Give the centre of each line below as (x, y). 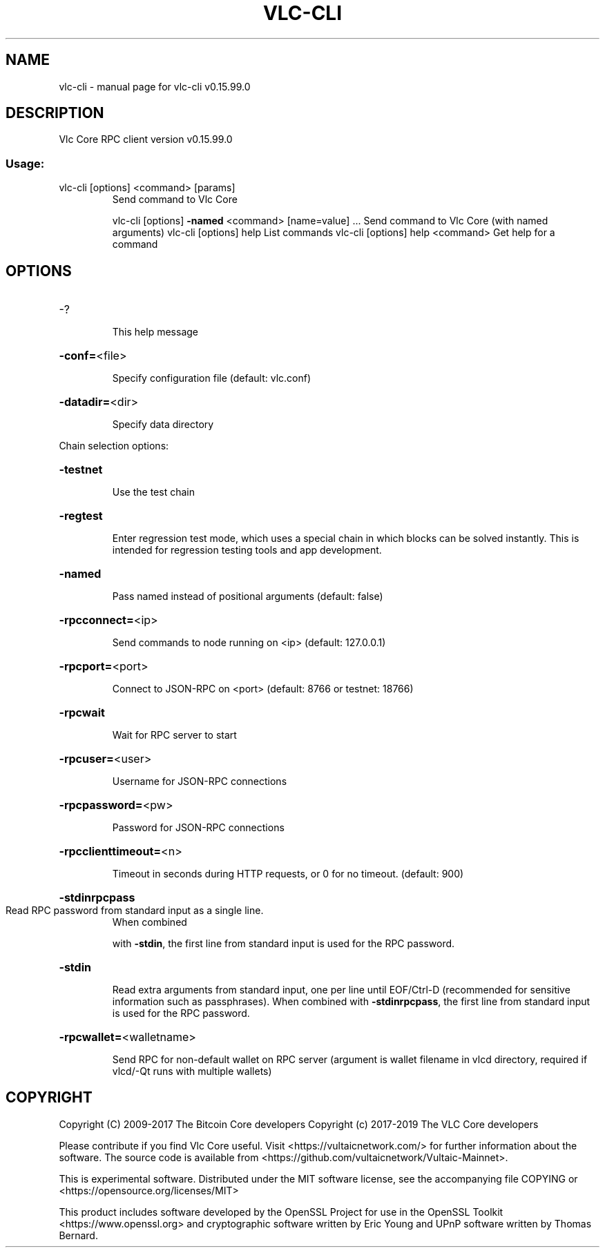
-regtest (81, 516)
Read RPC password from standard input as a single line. (135, 911)
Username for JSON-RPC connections (200, 781)
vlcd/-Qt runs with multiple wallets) (192, 1071)
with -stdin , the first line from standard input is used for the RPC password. (284, 944)
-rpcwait (82, 713)
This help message (155, 332)
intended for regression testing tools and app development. (247, 550)
